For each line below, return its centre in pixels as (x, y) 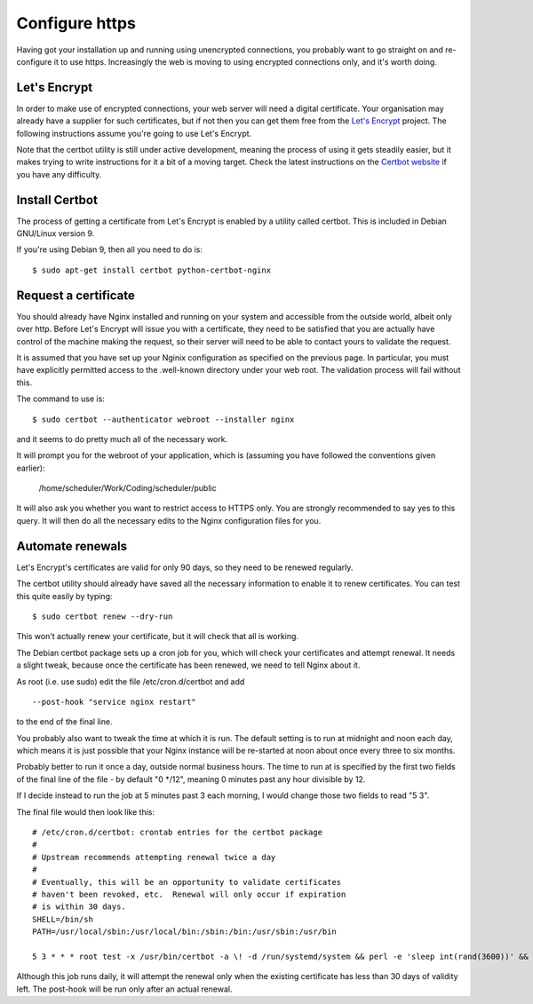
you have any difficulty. (59, 174)
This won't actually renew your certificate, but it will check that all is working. (158, 636)
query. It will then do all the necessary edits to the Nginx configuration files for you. (169, 520)
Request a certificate (76, 295)
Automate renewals (72, 546)
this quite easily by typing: (64, 596)
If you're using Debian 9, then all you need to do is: (110, 249)
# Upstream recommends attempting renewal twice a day (154, 857)
